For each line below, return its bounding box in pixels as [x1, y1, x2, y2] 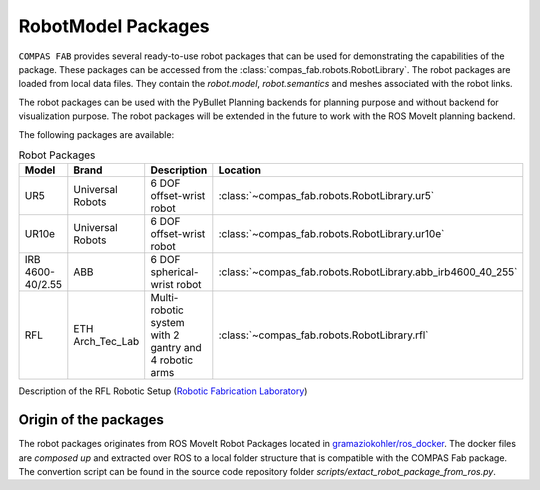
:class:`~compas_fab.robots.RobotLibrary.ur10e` [218, 227, 445, 241]
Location [218, 163, 262, 177]
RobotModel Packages [18, 15, 210, 37]
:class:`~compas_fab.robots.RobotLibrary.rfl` [218, 328, 429, 342]
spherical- [150, 265, 199, 279]
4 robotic [150, 353, 194, 367]
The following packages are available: [18, 128, 175, 140]
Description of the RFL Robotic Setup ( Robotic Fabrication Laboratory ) [18, 385, 308, 397]
